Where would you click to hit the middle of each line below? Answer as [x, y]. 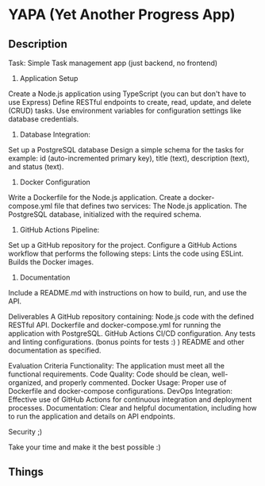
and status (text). [36, 167]
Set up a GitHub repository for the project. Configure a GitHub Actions [123, 245]
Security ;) [25, 432]
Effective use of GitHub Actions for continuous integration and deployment [130, 399]
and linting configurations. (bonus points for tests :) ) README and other [126, 342]
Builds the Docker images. [51, 262]
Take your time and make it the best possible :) [84, 447]
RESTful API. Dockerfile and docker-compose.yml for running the [115, 325]
